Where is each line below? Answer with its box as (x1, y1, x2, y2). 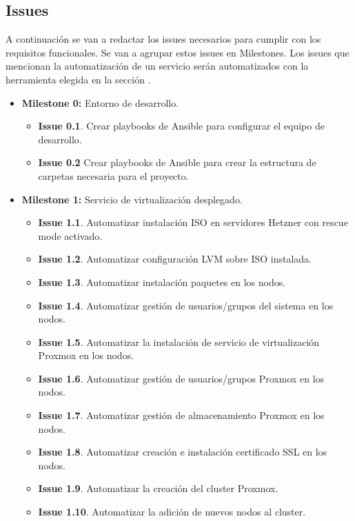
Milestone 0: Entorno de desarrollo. (21, 95, 179, 110)
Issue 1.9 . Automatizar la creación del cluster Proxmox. (38, 481, 278, 496)
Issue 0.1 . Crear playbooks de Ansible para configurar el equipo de (38, 119, 325, 133)
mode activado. (38, 228, 103, 243)
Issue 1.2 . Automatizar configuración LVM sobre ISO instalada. (38, 252, 312, 266)
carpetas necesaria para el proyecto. (38, 168, 189, 183)
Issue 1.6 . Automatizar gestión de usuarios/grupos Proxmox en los (38, 371, 325, 385)
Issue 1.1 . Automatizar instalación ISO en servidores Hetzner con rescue (38, 215, 348, 229)
